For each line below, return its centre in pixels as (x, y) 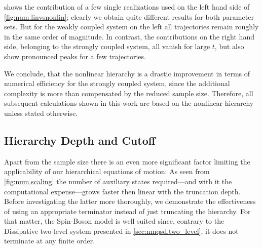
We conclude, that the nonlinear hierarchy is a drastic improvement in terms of (127, 73)
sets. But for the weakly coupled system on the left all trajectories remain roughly (131, 27)
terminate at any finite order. (50, 241)
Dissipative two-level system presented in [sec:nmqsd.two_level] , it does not (121, 231)
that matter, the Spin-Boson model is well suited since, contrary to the (114, 221)
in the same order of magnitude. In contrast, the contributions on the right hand (129, 36)
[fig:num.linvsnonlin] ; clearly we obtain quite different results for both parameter (129, 16)
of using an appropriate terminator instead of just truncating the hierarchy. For (127, 211)
